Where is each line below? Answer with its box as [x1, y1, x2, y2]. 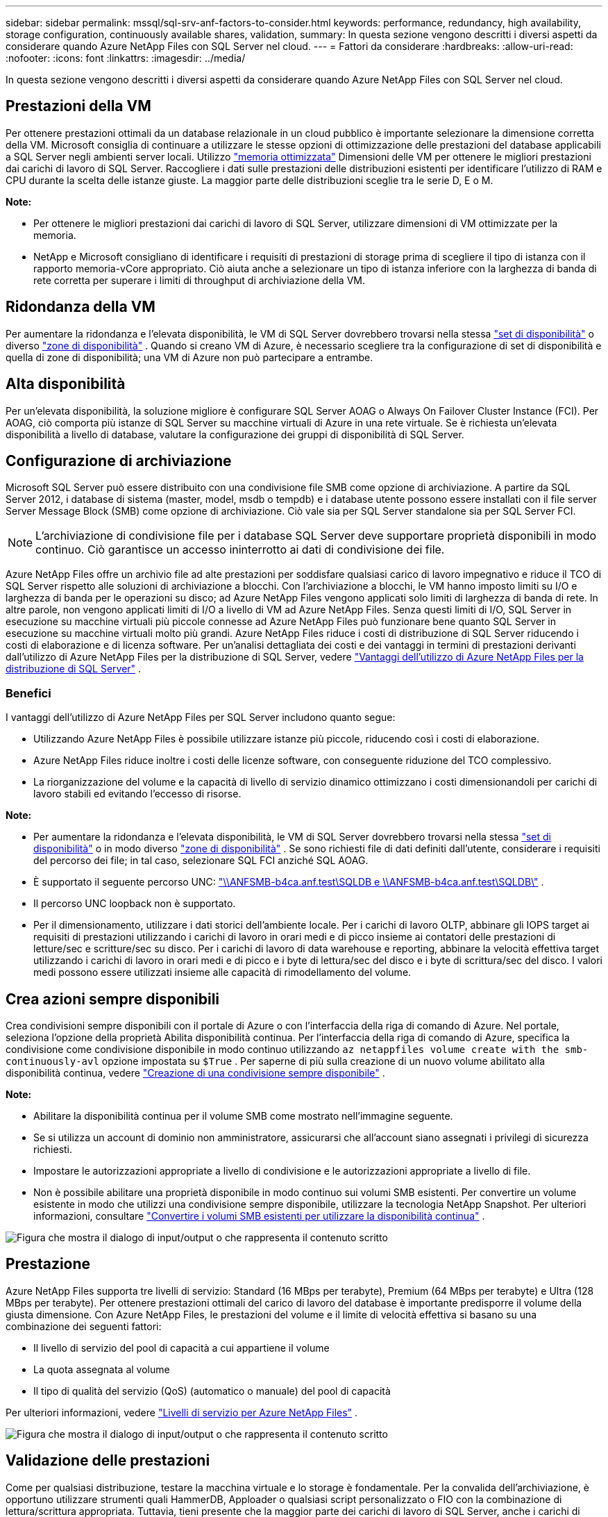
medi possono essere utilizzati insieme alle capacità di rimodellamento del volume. [33, 966, 412, 979]
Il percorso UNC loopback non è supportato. [33, 897, 236, 910]
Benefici [6, 686, 51, 700]
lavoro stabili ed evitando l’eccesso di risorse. [33, 788, 242, 800]
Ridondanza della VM [6, 298, 155, 316]
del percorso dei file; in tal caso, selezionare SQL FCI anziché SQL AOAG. [33, 854, 369, 867]
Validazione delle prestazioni [6, 1452, 210, 1470]
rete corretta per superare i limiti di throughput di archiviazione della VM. [33, 274, 365, 286]
